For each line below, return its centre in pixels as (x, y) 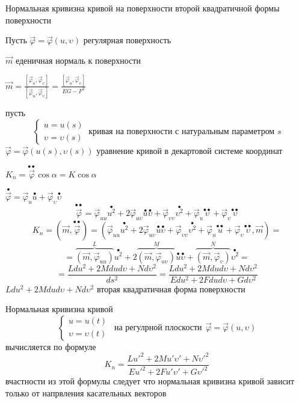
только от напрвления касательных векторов (86, 392)
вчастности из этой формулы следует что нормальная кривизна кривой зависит (150, 381)
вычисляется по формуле (51, 346)
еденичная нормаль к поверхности (78, 60)
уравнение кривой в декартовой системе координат (190, 150)
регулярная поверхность (127, 40)
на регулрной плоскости (158, 328)
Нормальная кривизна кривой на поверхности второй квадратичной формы (143, 8)
